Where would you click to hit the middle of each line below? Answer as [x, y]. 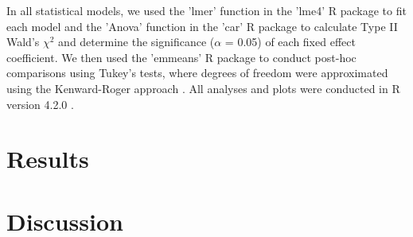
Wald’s [23, 42]
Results [48, 159]
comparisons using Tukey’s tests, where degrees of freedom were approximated [197, 73]
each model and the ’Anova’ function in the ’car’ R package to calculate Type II [202, 26]
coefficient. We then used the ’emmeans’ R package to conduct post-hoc [181, 57]
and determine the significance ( [136, 42]
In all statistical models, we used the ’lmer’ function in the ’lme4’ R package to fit [206, 10]
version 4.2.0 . [40, 104]
